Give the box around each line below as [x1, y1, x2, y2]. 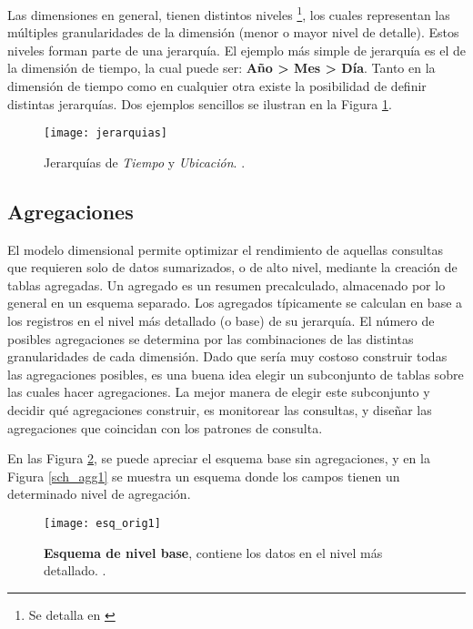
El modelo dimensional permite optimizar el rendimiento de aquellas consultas [7, 239, 443, 259]
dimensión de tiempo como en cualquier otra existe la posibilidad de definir [7, 76, 427, 96]
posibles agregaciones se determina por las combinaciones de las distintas [7, 329, 414, 348]
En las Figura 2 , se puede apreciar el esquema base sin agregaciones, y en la [7, 449, 430, 468]
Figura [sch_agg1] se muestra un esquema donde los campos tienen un [7, 466, 400, 485]
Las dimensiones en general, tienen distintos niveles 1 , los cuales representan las [7, 3, 450, 24]
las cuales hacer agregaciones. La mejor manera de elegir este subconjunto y [7, 382, 430, 401]
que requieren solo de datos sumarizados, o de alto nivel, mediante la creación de [7, 258, 458, 277]
